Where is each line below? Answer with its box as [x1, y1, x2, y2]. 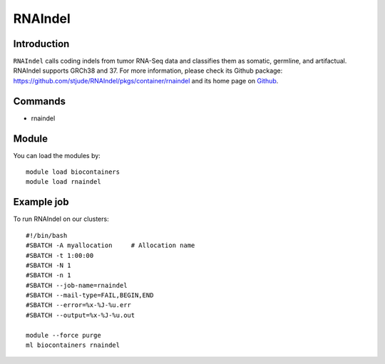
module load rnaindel [26, 178, 101, 186]
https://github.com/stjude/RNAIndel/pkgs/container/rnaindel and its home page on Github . [13, 76, 279, 85]
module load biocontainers [26, 168, 120, 176]
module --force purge [26, 331, 101, 339]
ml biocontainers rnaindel [26, 341, 120, 349]
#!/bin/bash [26, 232, 68, 239]
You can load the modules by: [13, 151, 101, 160]
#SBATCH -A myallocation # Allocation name [26, 241, 195, 249]
